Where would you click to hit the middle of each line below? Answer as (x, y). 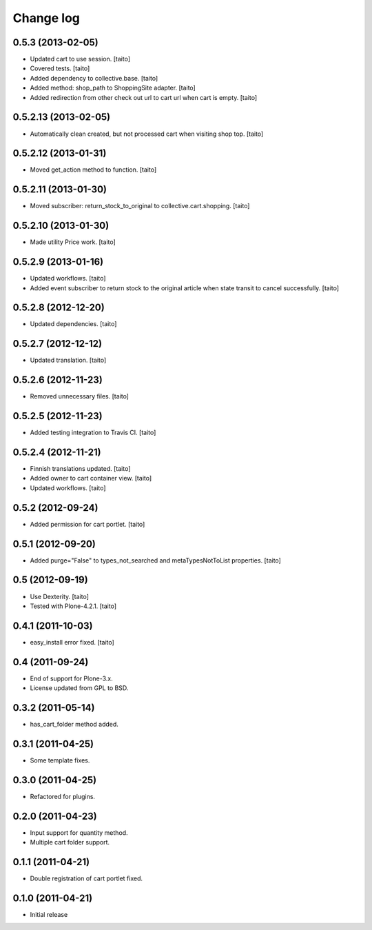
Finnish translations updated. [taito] (80, 469)
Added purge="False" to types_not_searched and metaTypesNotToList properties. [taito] (156, 560)
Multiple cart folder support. (70, 842)
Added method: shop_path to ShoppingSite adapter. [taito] (113, 88)
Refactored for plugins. (63, 796)
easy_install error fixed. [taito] (72, 642)
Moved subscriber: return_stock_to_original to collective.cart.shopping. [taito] (140, 206)
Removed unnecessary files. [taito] (79, 396)
